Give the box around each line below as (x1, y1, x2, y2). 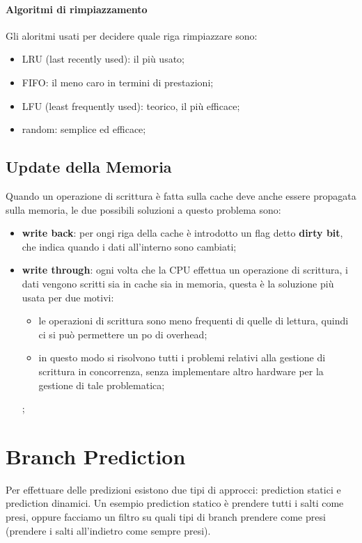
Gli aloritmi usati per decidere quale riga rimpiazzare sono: (6, 28, 258, 42)
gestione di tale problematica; (38, 377, 165, 392)
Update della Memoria (6, 156, 172, 178)
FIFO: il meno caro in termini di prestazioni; (22, 74, 214, 89)
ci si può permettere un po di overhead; (38, 326, 207, 341)
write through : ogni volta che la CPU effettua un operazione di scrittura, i (22, 262, 348, 277)
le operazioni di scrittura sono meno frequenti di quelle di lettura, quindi (38, 313, 349, 328)
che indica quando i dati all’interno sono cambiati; (22, 239, 237, 253)
